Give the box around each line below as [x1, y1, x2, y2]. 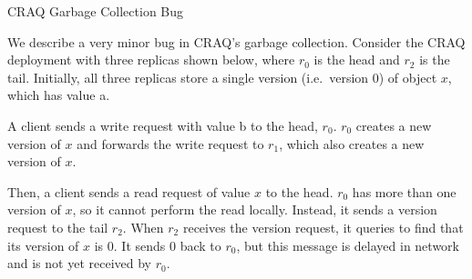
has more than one [352, 182, 457, 201]
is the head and [313, 50, 400, 69]
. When [122, 217, 164, 236]
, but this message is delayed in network [236, 235, 459, 254]
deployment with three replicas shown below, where [7, 50, 295, 69]
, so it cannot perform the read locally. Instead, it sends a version [72, 200, 437, 219]
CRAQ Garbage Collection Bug [7, 2, 184, 20]
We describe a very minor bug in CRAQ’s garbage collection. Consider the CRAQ [7, 32, 466, 51]
